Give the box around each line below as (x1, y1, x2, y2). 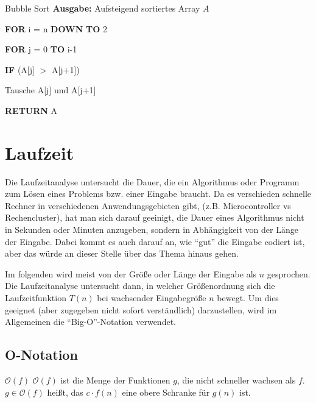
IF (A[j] (5, 63, 35, 76)
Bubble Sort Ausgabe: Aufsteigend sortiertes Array (5, 2, 200, 14)
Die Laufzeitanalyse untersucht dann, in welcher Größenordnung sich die (5, 279, 275, 292)
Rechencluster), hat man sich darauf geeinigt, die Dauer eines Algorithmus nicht (5, 211, 304, 224)
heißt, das (47, 385, 83, 398)
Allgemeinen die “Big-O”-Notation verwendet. (5, 315, 176, 328)
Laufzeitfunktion (5, 291, 66, 304)
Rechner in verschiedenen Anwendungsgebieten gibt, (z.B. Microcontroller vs (5, 199, 291, 212)
